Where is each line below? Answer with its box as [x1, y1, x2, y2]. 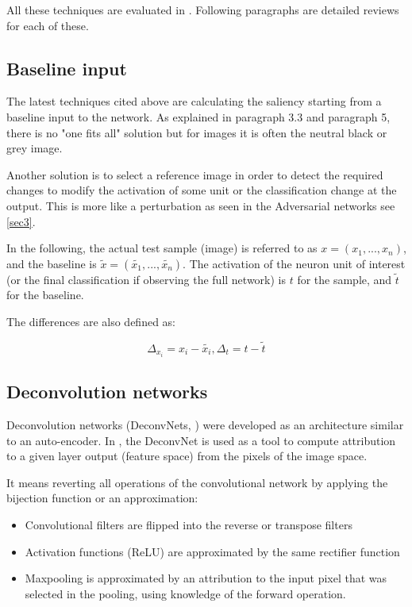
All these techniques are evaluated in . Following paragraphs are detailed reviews [6, 2, 399, 17]
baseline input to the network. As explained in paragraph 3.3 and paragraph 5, [6, 108, 391, 125]
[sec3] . [6, 213, 36, 229]
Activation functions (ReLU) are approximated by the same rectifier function [25, 543, 400, 559]
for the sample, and [297, 271, 392, 287]
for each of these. [6, 17, 89, 33]
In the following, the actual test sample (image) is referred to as [6, 240, 318, 256]
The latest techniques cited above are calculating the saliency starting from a [6, 93, 382, 109]
